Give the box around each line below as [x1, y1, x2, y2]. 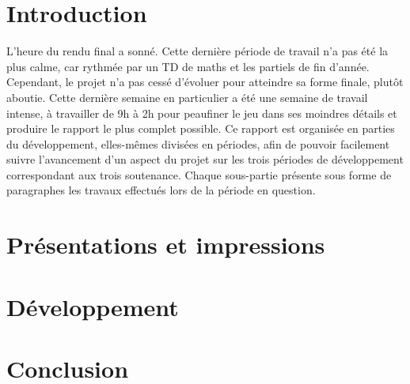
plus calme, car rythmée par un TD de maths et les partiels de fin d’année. [6, 58, 370, 74]
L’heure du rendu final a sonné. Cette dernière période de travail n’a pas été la [6, 43, 389, 59]
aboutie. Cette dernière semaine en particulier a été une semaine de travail [6, 88, 368, 105]
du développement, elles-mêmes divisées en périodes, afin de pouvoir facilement [6, 135, 390, 152]
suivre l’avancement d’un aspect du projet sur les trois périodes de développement [6, 151, 404, 168]
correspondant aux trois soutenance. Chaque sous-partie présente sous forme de [6, 166, 392, 183]
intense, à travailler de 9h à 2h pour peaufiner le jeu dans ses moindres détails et [6, 104, 397, 121]
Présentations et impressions [6, 228, 325, 261]
